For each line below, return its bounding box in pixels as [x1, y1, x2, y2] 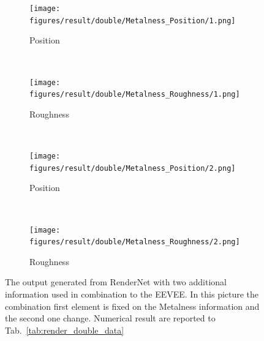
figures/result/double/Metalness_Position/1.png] [29, 16, 236, 25]
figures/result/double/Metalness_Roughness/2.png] [29, 238, 240, 247]
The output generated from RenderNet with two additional [5, 275, 227, 288]
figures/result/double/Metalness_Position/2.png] [29, 163, 236, 173]
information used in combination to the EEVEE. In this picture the [5, 288, 259, 300]
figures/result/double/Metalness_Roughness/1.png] [29, 90, 240, 99]
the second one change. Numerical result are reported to [5, 312, 216, 324]
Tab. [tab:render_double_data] [5, 323, 124, 336]
